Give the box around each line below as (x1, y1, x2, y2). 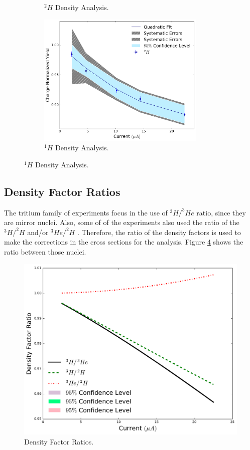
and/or (27, 227, 49, 237)
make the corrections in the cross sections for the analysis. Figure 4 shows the (4, 237, 243, 247)
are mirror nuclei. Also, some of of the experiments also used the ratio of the (4, 217, 239, 228)
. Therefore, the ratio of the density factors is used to (77, 227, 241, 237)
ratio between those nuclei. (4, 247, 86, 257)
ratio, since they (196, 207, 246, 217)
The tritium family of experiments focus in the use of (4, 207, 168, 217)
